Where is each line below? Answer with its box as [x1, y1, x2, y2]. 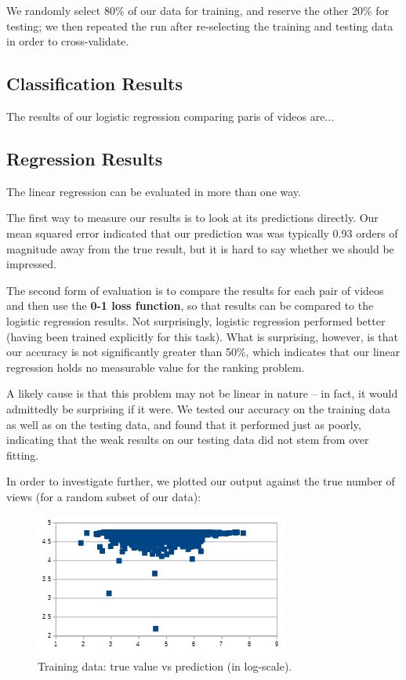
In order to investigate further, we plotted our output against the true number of [6, 473, 395, 489]
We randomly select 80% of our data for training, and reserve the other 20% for [6, 2, 390, 18]
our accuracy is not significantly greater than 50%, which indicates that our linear [6, 344, 401, 360]
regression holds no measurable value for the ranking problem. [6, 358, 305, 375]
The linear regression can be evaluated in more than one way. [6, 183, 301, 199]
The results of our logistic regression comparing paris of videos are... [6, 107, 335, 124]
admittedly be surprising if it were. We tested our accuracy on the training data [6, 400, 391, 416]
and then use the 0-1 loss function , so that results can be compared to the [6, 297, 374, 314]
